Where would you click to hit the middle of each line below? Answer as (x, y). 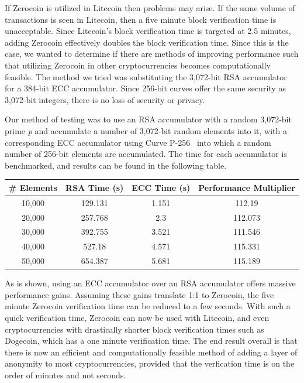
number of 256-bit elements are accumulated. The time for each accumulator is (146, 154)
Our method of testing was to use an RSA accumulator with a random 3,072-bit (148, 119)
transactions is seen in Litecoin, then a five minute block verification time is (141, 19)
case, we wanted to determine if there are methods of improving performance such (152, 54)
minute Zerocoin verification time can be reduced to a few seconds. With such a (148, 306)
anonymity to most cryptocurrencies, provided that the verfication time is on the (150, 363)
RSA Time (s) (95, 187)
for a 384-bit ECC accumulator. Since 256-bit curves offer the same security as (145, 88)
